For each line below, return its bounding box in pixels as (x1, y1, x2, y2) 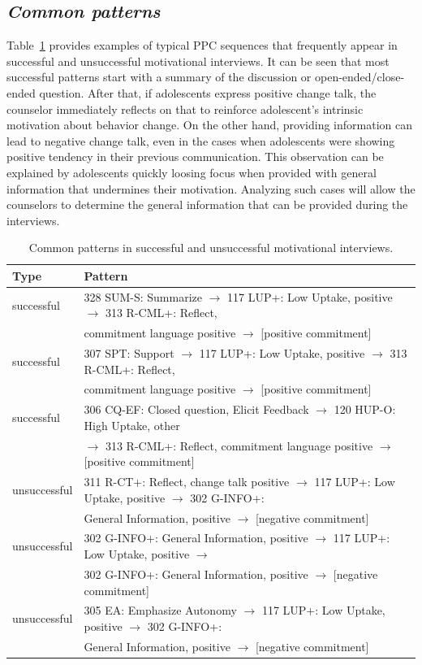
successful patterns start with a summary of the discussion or (6, 68, 312, 85)
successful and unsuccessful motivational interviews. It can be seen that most (6, 52, 390, 69)
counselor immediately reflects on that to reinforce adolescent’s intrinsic (6, 100, 364, 117)
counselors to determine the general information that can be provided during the (6, 196, 408, 213)
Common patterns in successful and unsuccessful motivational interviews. (28, 239, 394, 256)
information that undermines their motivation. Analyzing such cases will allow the (6, 180, 416, 197)
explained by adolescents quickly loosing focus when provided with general (6, 163, 377, 180)
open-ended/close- (314, 68, 405, 85)
